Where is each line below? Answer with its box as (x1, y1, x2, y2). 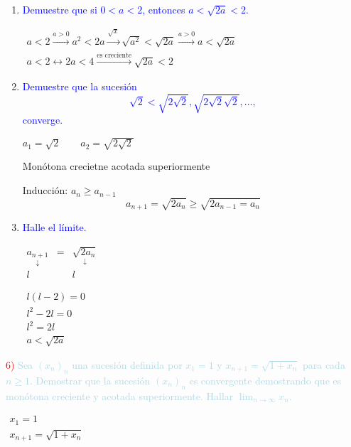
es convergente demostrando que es (189, 372, 342, 387)
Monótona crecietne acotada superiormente (22, 158, 210, 173)
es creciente (97, 51, 132, 59)
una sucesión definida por (72, 357, 183, 372)
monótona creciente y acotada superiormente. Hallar (6, 388, 234, 403)
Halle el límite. (22, 220, 87, 235)
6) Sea (6, 357, 33, 372)
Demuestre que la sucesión (22, 79, 137, 94)
